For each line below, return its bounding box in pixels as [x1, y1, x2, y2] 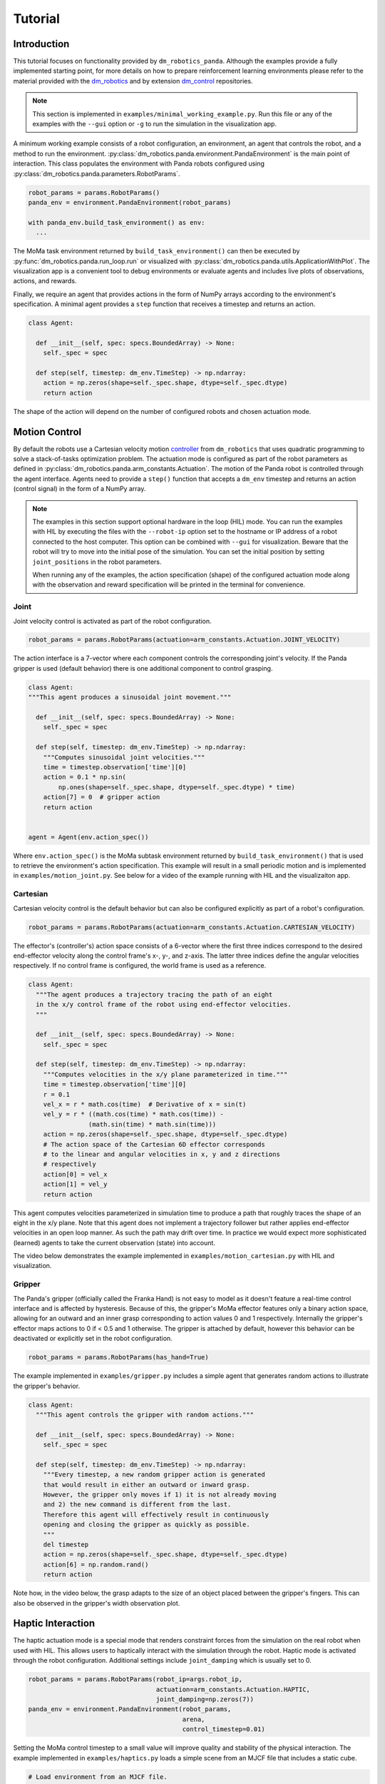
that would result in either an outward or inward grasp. [43, 1481, 250, 1489]
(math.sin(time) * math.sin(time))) [88, 1120, 217, 1128]
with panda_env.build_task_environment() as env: [28, 218, 205, 226]
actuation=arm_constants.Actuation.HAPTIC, [155, 1685, 310, 1693]
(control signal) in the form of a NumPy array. [13, 485, 146, 493]
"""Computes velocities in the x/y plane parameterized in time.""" [43, 1070, 288, 1078]
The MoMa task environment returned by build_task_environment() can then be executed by [13, 247, 300, 255]
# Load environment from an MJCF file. [28, 1773, 168, 1780]
